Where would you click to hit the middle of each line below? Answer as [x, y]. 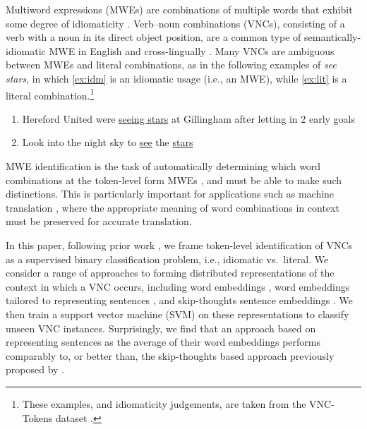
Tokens [37, 417]
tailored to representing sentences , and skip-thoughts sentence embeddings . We [179, 300]
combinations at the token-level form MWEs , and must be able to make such [174, 180]
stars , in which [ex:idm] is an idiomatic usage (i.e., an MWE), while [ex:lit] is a [176, 78]
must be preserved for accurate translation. [99, 221]
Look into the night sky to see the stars [108, 142]
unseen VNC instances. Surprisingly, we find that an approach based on [161, 328]
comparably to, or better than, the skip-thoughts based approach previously [170, 355]
